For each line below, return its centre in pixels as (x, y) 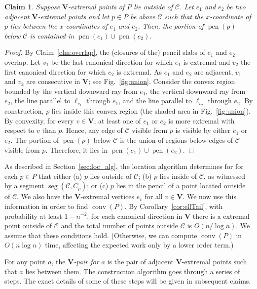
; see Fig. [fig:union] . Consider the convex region (162, 81)
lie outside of (153, 6)
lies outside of (111, 176)
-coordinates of (85, 26)
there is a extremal (221, 216)
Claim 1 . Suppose (32, 6)
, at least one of (117, 120)
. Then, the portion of (171, 26)
